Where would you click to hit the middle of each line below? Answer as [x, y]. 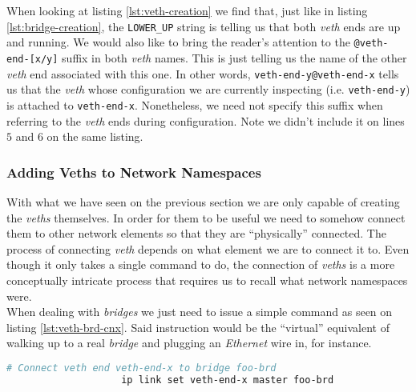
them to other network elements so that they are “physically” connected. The [196, 233]
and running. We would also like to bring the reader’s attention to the [178, 42]
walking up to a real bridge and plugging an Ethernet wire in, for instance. [189, 343]
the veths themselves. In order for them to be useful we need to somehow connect [206, 217]
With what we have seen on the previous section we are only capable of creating [203, 201]
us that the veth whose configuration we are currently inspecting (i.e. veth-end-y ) [208, 89]
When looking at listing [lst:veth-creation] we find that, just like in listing [187, 10]
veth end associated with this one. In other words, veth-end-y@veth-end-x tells [203, 73]
